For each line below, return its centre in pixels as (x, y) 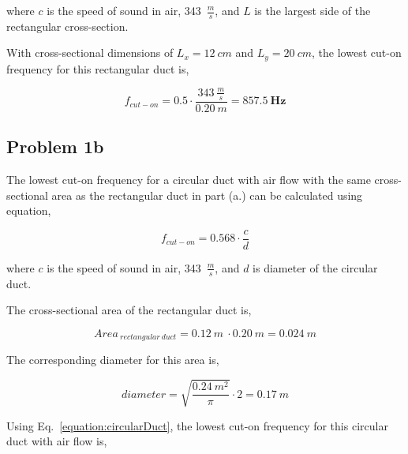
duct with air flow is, (57, 441)
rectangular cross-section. (67, 26)
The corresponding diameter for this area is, (113, 360)
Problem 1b (55, 146)
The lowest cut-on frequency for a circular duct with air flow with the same (189, 180)
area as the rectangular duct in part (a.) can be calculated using (207, 195)
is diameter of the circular (315, 267)
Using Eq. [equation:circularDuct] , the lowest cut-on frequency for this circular (197, 425)
